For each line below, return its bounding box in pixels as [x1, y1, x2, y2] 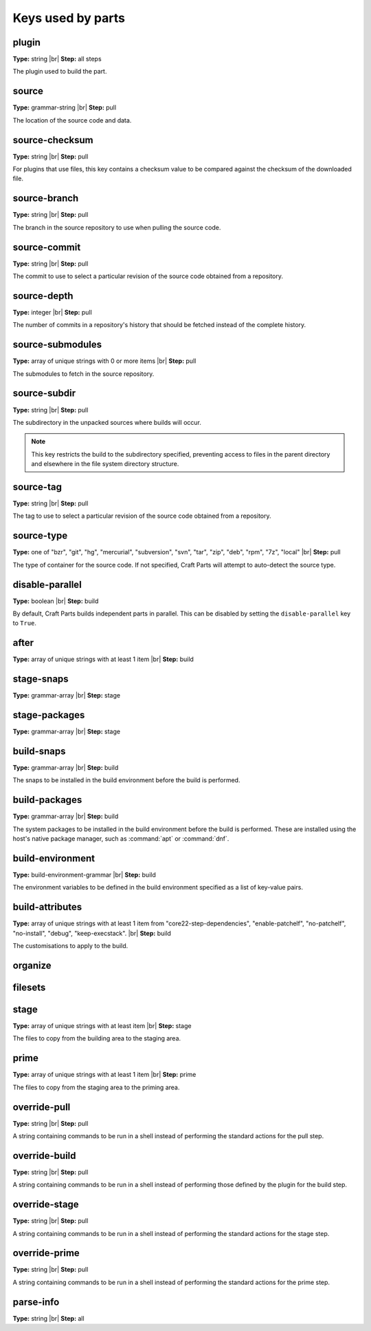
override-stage [12, 1199, 79, 1211]
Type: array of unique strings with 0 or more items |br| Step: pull [12, 357, 196, 365]
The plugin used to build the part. [12, 67, 107, 76]
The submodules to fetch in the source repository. [12, 369, 155, 378]
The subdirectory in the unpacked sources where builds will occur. [12, 418, 202, 426]
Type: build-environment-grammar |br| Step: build [12, 870, 156, 879]
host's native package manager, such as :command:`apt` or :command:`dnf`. [12, 835, 229, 843]
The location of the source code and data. [12, 116, 132, 124]
